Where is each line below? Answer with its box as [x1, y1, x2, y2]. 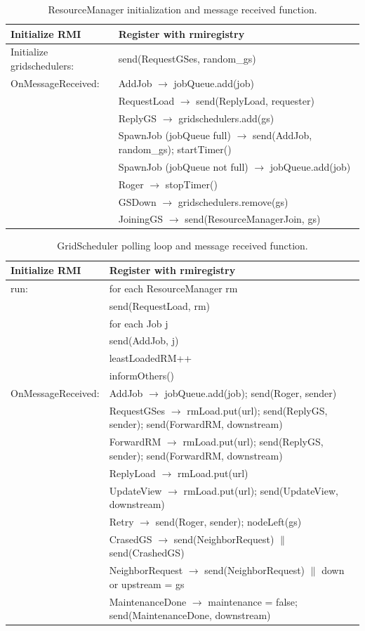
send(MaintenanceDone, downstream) [109, 608, 271, 623]
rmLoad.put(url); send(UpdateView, [183, 483, 338, 497]
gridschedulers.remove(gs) [178, 194, 288, 209]
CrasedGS [109, 531, 152, 546]
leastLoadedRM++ [109, 351, 192, 365]
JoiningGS [118, 212, 164, 226]
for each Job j [109, 315, 168, 330]
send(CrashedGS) [109, 545, 185, 560]
